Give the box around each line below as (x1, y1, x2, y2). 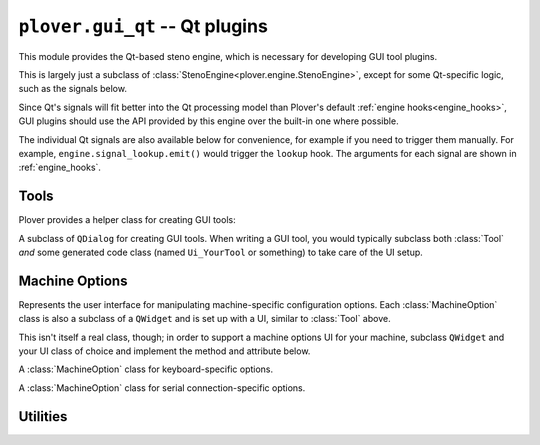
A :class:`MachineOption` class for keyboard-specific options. (18, 363, 274, 375)
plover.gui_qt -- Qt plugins (18, 15, 269, 37)
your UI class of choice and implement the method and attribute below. (18, 345, 311, 357)
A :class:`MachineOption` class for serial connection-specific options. (18, 381, 306, 394)
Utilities (18, 408, 68, 425)
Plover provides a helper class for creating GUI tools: (18, 214, 236, 226)
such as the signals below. (18, 83, 127, 95)
